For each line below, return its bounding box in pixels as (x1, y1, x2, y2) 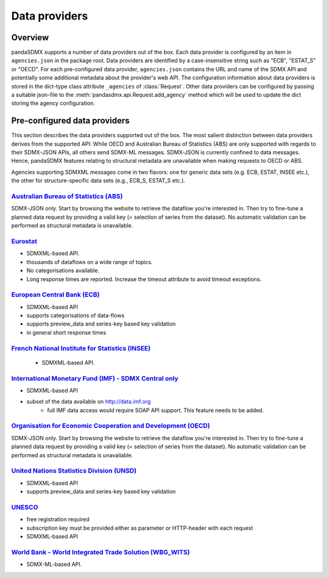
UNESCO (11, 503, 38, 512)
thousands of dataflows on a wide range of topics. (26, 258, 153, 265)
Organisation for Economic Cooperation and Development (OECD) (11, 421, 210, 430)
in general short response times (26, 329, 107, 336)
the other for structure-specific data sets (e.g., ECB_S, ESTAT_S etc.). (11, 177, 186, 184)
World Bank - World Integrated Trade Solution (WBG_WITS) (11, 548, 190, 556)
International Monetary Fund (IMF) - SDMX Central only (11, 374, 179, 382)
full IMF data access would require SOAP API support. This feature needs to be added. (47, 406, 264, 414)
